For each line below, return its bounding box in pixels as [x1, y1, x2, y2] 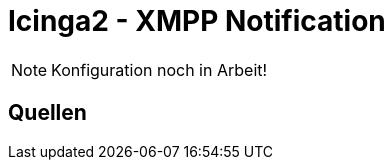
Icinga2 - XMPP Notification [8, 4, 386, 38]
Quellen [8, 100, 87, 126]
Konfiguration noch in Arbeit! [51, 59, 268, 80]
